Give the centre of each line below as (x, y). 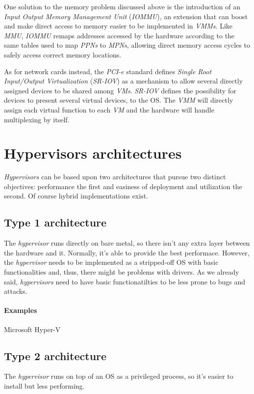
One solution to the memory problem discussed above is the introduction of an (122, 6)
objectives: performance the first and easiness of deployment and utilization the (123, 186)
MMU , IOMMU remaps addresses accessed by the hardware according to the (119, 35)
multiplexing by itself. (37, 119)
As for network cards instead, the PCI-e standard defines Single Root (108, 71)
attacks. (16, 291)
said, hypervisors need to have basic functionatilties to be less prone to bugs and (125, 281)
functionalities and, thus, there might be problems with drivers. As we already (122, 272)
